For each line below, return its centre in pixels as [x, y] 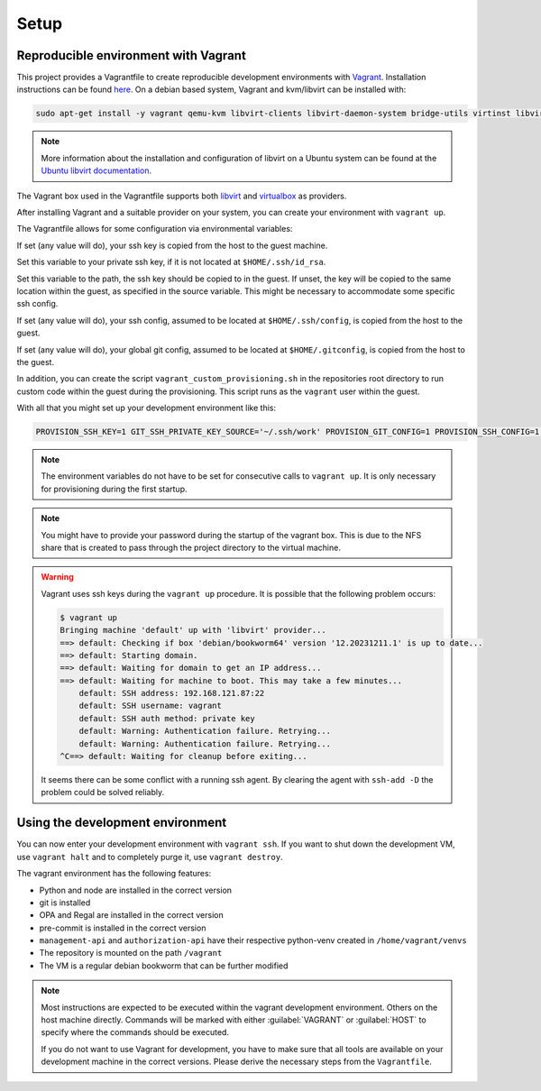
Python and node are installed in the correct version [136, 890]
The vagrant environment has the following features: [114, 874]
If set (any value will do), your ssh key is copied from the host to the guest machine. [172, 245]
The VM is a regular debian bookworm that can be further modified [164, 966]
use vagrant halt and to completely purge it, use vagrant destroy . [150, 857]
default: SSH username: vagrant [151, 706]
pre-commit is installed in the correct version [123, 928]
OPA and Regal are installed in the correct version [132, 915]
